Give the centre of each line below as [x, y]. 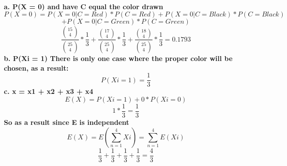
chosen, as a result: [36, 68]
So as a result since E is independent [67, 122]
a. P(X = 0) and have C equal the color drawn [83, 6]
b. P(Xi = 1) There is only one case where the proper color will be [118, 58]
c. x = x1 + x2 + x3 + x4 [49, 91]
